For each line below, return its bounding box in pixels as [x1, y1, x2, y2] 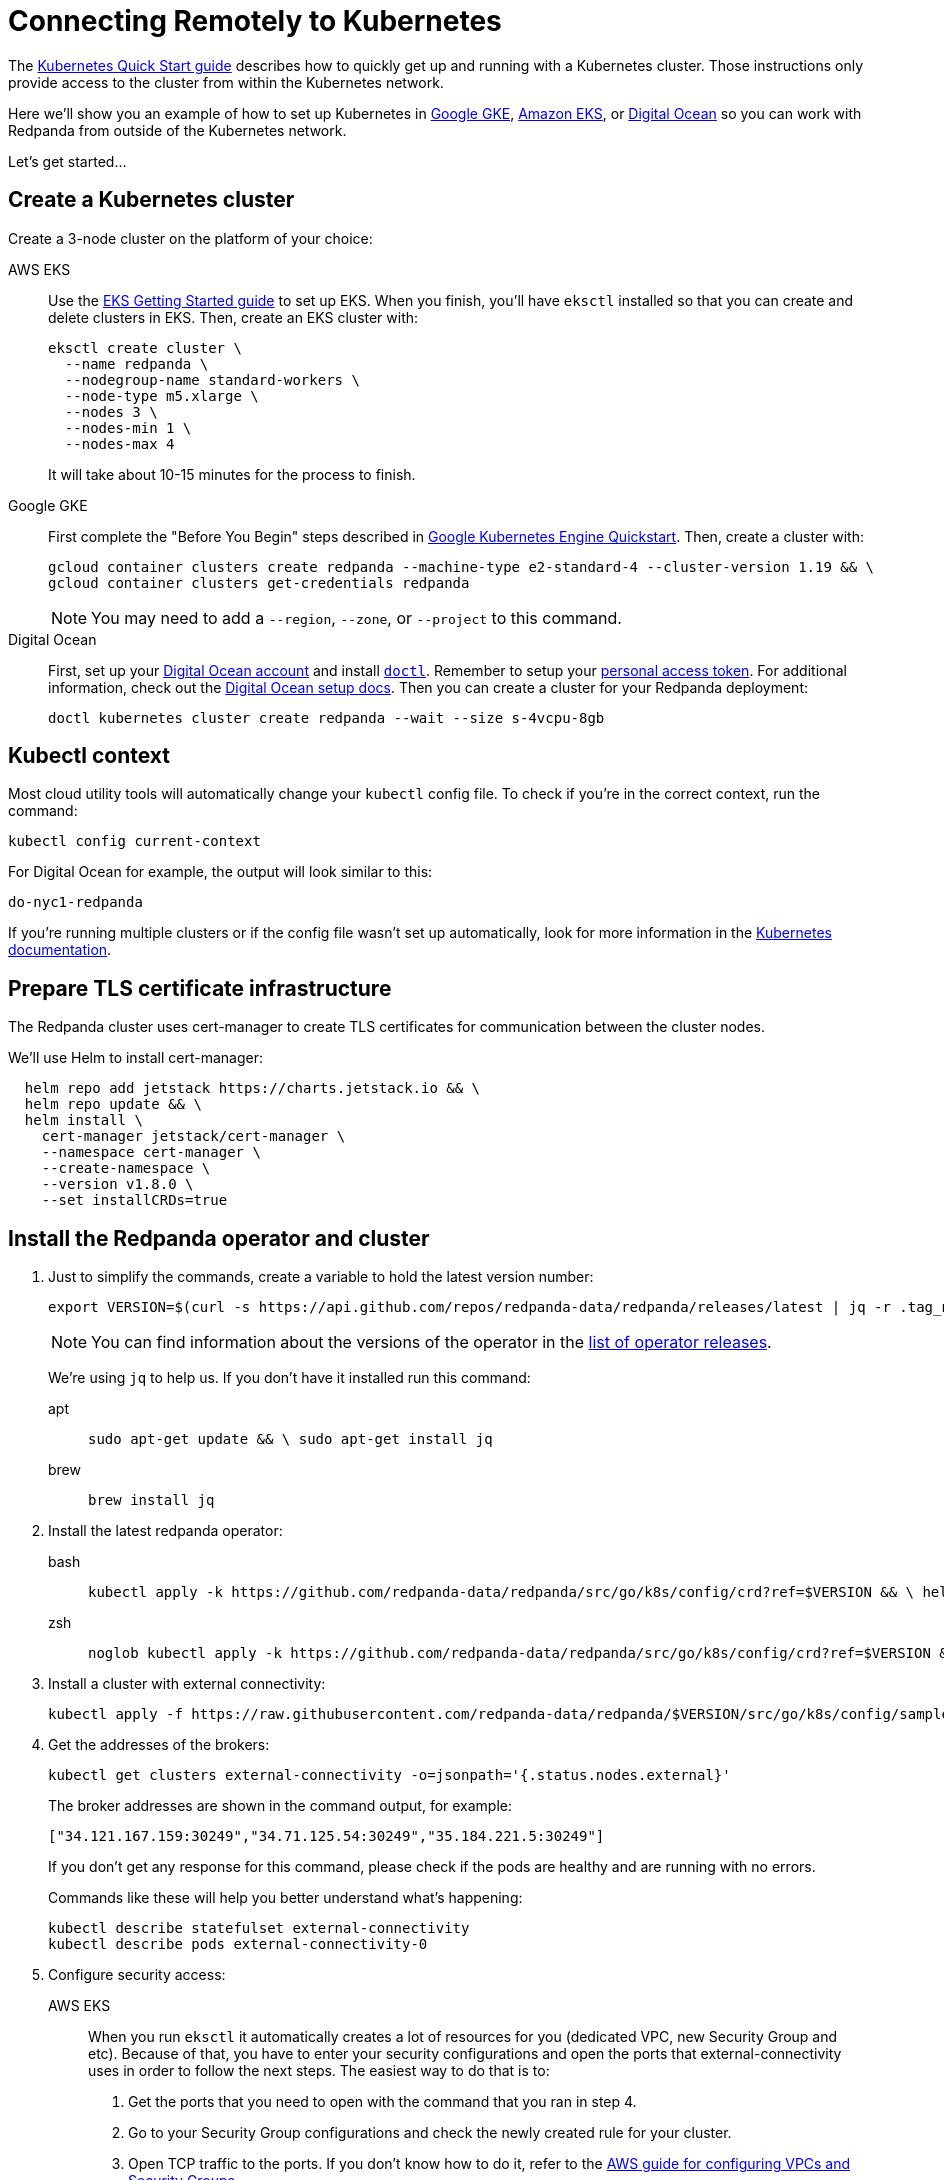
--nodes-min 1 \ [64, 419, 192, 436]
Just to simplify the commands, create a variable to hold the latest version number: [48, 1268, 594, 1286]
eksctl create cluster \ [48, 339, 242, 356]
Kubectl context [8, 743, 171, 769]
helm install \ [24, 1112, 143, 1129]
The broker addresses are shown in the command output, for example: [48, 1797, 513, 1815]
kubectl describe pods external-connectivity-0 [48, 1936, 428, 1953]
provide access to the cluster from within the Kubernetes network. [8, 73, 444, 91]
